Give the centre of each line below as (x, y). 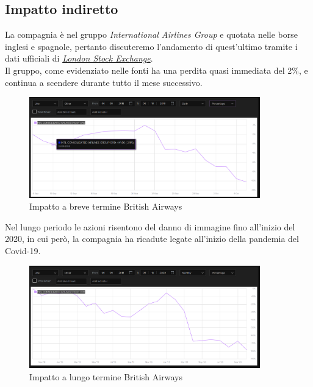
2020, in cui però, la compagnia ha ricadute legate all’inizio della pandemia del (152, 239)
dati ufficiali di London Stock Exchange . (79, 58)
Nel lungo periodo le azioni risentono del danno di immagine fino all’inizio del (150, 226)
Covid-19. (23, 251)
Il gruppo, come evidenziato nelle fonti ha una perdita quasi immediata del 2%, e (156, 70)
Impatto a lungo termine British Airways (106, 377)
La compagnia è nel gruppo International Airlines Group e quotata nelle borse (151, 34)
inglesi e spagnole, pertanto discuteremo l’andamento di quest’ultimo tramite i (151, 46)
